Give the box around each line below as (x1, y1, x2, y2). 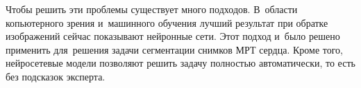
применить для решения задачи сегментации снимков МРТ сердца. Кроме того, (6, 42, 343, 56)
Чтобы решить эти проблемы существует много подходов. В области (6, 2, 298, 16)
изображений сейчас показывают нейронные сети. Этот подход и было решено (6, 29, 340, 43)
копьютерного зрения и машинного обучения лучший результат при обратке (6, 15, 328, 30)
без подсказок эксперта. (6, 69, 106, 83)
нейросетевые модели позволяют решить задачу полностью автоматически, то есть (6, 56, 355, 70)
